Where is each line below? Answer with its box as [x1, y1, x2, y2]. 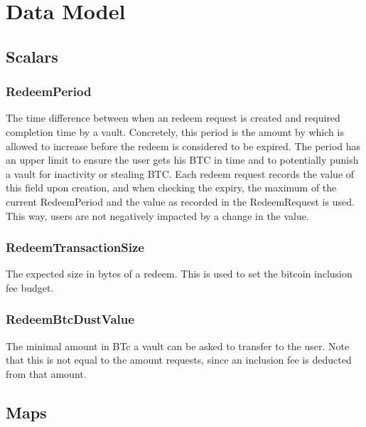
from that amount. [6, 366, 87, 381]
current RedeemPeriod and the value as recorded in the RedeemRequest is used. [6, 194, 355, 209]
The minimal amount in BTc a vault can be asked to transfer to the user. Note [6, 338, 350, 353]
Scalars [6, 45, 58, 67]
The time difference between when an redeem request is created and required [6, 110, 340, 125]
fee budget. [6, 280, 54, 295]
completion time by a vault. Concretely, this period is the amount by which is [6, 124, 344, 139]
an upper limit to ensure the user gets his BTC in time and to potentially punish [6, 152, 359, 167]
